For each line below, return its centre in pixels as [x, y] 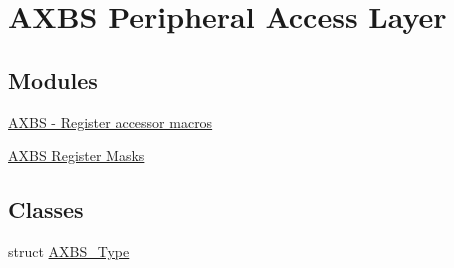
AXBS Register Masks [76, 155]
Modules [53, 79]
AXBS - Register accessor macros [110, 121]
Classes [46, 209]
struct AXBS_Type [69, 250]
